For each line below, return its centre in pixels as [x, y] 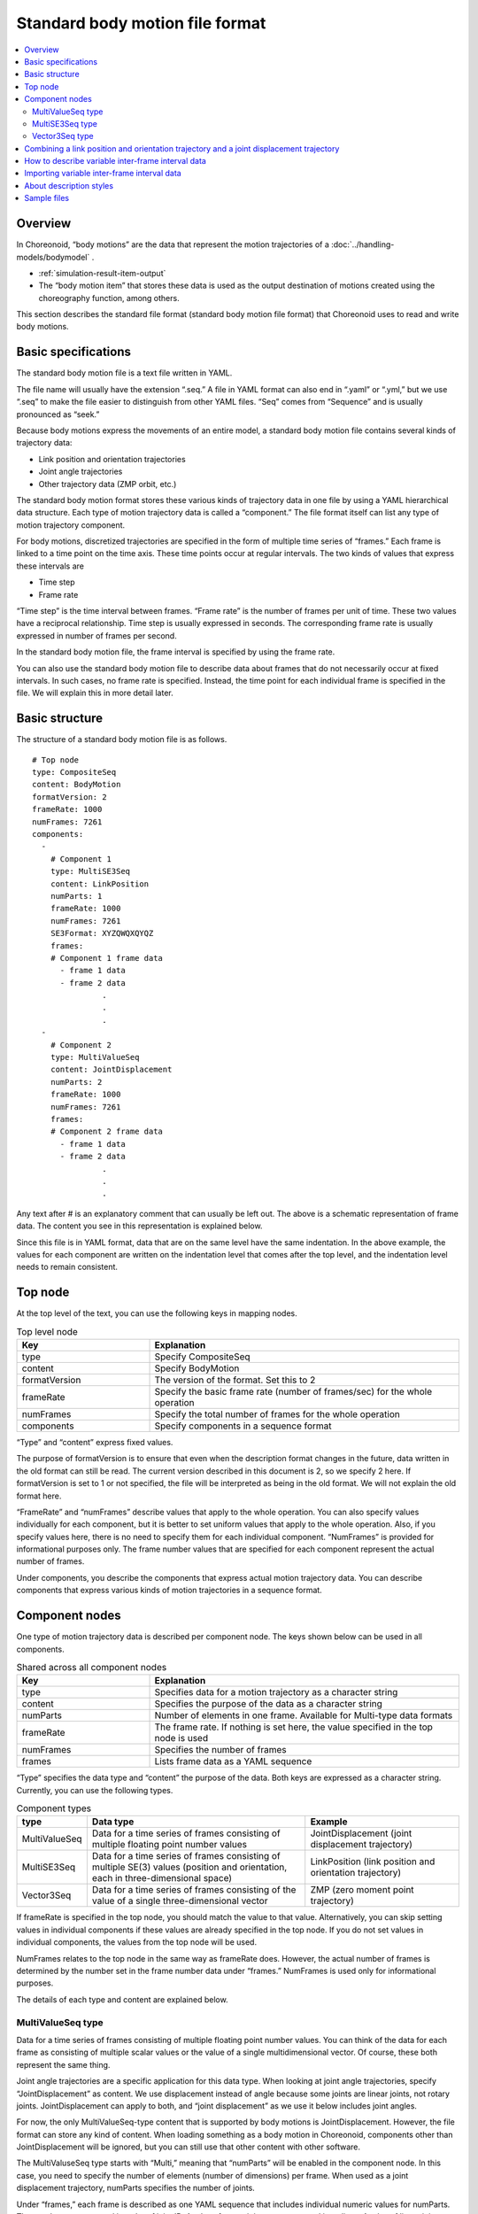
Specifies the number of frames [220, 1750]
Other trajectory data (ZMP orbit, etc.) [108, 484]
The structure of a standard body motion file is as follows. [122, 739]
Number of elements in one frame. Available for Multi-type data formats [304, 1715]
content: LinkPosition [100, 884]
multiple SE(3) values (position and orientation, [189, 1867]
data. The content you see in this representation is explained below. [139, 1226]
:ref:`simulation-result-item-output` [102, 273]
